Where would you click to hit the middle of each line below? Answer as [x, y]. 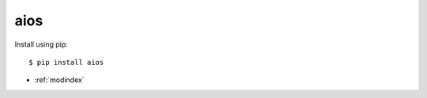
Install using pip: [42, 44]
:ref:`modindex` [59, 80]
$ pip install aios [66, 62]
